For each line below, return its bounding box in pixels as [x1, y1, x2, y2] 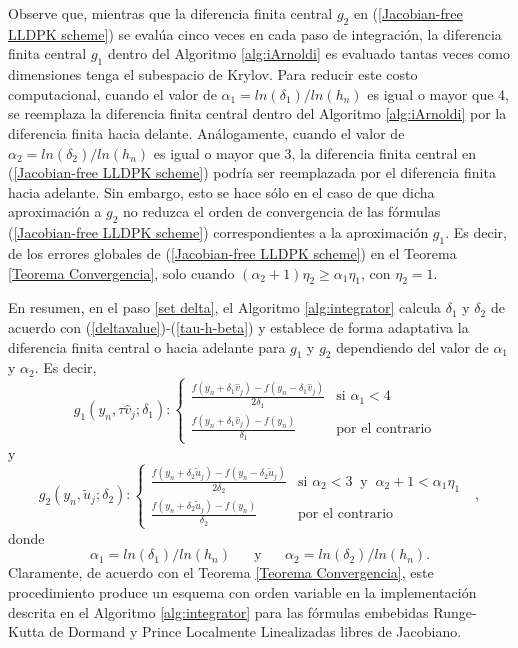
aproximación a [8, 201, 102, 222]
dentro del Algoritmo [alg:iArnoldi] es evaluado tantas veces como [107, 43, 510, 64]
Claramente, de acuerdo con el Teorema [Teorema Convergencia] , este [8, 562, 434, 583]
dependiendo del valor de [336, 336, 489, 357]
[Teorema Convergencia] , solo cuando [8, 262, 235, 283]
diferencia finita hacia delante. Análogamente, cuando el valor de [8, 122, 405, 143]
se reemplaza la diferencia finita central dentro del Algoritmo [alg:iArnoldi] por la [8, 103, 507, 124]
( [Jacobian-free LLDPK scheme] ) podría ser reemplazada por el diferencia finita [8, 162, 496, 183]
